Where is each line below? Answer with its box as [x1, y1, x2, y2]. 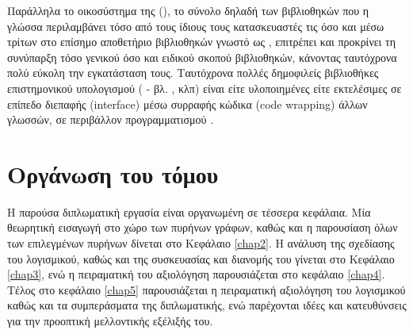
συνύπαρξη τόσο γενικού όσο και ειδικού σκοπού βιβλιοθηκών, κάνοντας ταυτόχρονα [7, 48, 397, 65]
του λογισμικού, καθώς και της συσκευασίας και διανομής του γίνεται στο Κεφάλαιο [7, 250, 395, 267]
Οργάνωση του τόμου [7, 157, 219, 190]
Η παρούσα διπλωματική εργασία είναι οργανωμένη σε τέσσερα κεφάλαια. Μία [7, 203, 371, 220]
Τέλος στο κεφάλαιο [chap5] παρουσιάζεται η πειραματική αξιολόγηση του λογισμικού [7, 281, 406, 298]
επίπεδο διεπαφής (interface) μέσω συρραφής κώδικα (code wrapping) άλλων [7, 95, 368, 112]
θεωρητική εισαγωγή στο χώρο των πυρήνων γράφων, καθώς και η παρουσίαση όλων [7, 219, 398, 236]
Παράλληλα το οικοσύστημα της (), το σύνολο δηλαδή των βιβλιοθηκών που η [7, 2, 369, 18]
